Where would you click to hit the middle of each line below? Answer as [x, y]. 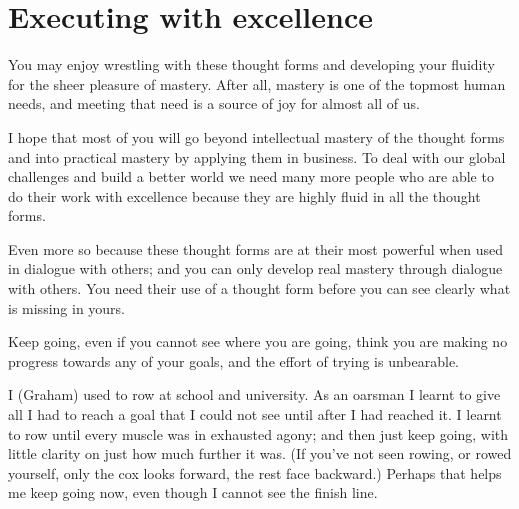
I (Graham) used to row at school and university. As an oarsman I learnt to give [254, 394]
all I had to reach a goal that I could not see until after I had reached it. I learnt [255, 414]
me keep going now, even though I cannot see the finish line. [193, 492]
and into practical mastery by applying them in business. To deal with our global [257, 156]
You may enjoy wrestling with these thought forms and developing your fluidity [251, 64]
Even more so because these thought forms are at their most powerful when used [256, 248]
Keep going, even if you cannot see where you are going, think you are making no [258, 341]
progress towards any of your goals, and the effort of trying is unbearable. [234, 360]
